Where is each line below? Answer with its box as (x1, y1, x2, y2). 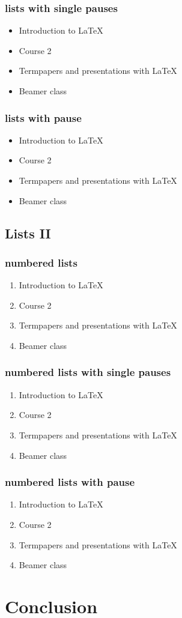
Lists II (5, 223, 51, 242)
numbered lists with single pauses (5, 365, 171, 380)
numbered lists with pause (5, 474, 135, 489)
